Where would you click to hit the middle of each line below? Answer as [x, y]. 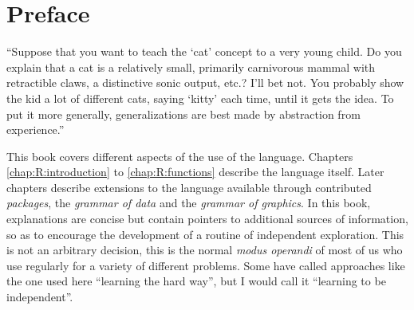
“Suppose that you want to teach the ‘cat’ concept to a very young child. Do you [204, 51]
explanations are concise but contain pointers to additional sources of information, [207, 219]
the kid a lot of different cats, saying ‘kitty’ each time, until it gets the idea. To [200, 98]
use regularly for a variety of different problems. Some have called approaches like [206, 265]
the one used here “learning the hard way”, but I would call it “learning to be [196, 281]
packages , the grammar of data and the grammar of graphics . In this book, [189, 203]
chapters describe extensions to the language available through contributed [189, 187]
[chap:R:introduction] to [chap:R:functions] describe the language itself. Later [195, 172]
